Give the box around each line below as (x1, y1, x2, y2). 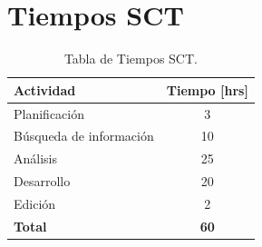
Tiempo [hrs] (166, 80, 248, 99)
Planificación (14, 104, 84, 123)
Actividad (14, 80, 76, 99)
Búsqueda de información (14, 126, 154, 145)
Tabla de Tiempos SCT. (63, 49, 198, 68)
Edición (14, 193, 56, 212)
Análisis (14, 149, 57, 168)
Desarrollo (14, 172, 71, 191)
